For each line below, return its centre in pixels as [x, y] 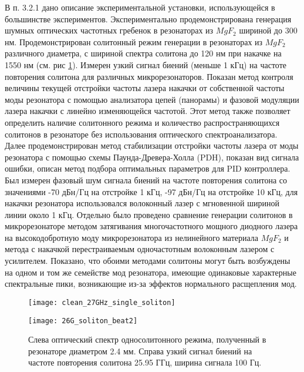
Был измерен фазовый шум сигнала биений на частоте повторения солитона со [146, 180]
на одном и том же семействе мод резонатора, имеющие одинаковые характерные [151, 272]
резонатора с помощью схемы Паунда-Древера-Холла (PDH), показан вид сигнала [152, 157]
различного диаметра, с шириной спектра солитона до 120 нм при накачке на [143, 53]
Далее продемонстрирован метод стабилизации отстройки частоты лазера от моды [152, 145]
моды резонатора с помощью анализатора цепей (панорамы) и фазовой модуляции [152, 99]
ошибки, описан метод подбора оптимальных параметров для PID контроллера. [148, 168]
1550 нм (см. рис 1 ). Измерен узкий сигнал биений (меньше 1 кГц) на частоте [146, 64]
